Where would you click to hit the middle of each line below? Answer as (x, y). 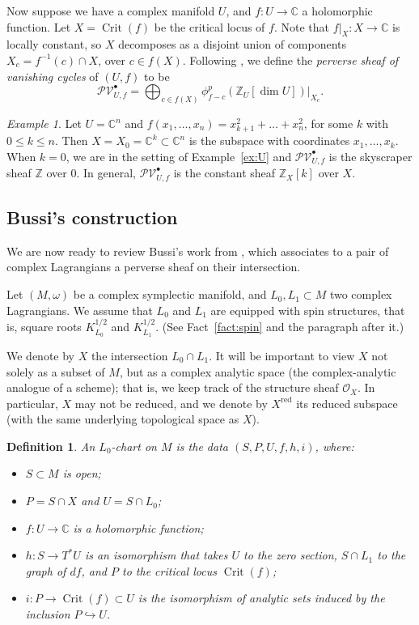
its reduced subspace (347, 403)
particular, (32, 403)
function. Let (39, 26)
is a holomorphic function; (138, 527)
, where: (334, 446)
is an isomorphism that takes (156, 555)
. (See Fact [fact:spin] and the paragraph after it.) (280, 327)
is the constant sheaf (224, 173)
